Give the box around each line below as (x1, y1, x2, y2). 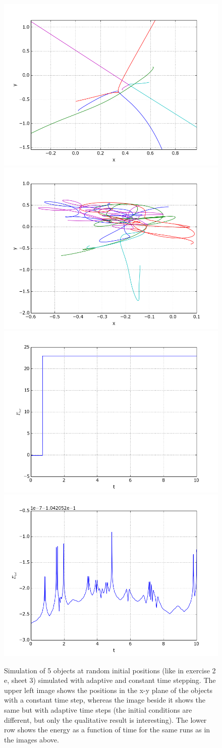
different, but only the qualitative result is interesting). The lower (4, 714, 207, 725)
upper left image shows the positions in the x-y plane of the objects (4, 684, 213, 695)
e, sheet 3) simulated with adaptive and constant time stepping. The (4, 675, 216, 685)
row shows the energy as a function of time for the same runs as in (4, 724, 210, 735)
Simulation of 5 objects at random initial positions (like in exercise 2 (4, 665, 216, 675)
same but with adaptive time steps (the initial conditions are (4, 705, 192, 715)
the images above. (4, 734, 59, 744)
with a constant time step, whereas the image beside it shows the (4, 694, 206, 705)
